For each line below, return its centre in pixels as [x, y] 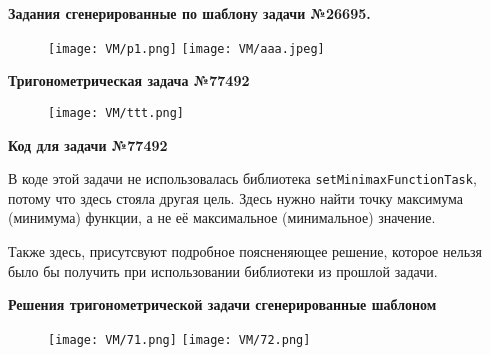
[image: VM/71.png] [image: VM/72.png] [179, 339]
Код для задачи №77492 [88, 144]
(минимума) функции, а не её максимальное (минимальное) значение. [222, 217]
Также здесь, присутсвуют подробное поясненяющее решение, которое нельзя [245, 250]
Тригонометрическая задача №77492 [129, 80]
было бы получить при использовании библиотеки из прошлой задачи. [223, 270]
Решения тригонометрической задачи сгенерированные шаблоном [222, 304]
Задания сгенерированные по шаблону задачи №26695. [189, 13]
